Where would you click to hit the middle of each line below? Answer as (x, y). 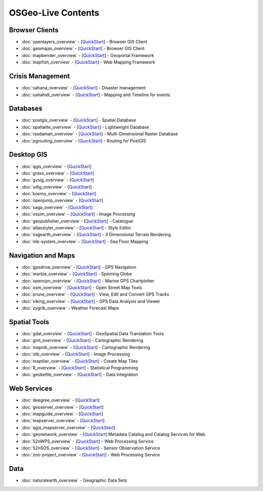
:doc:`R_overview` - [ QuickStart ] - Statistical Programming (80, 368)
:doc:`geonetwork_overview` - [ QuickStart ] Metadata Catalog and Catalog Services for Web (113, 434)
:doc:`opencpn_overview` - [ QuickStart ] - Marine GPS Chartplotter (88, 281)
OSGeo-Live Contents (54, 13)
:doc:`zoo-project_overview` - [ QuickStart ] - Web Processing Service (91, 455)
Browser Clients (34, 30)
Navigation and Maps (42, 256)
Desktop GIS (28, 154)
